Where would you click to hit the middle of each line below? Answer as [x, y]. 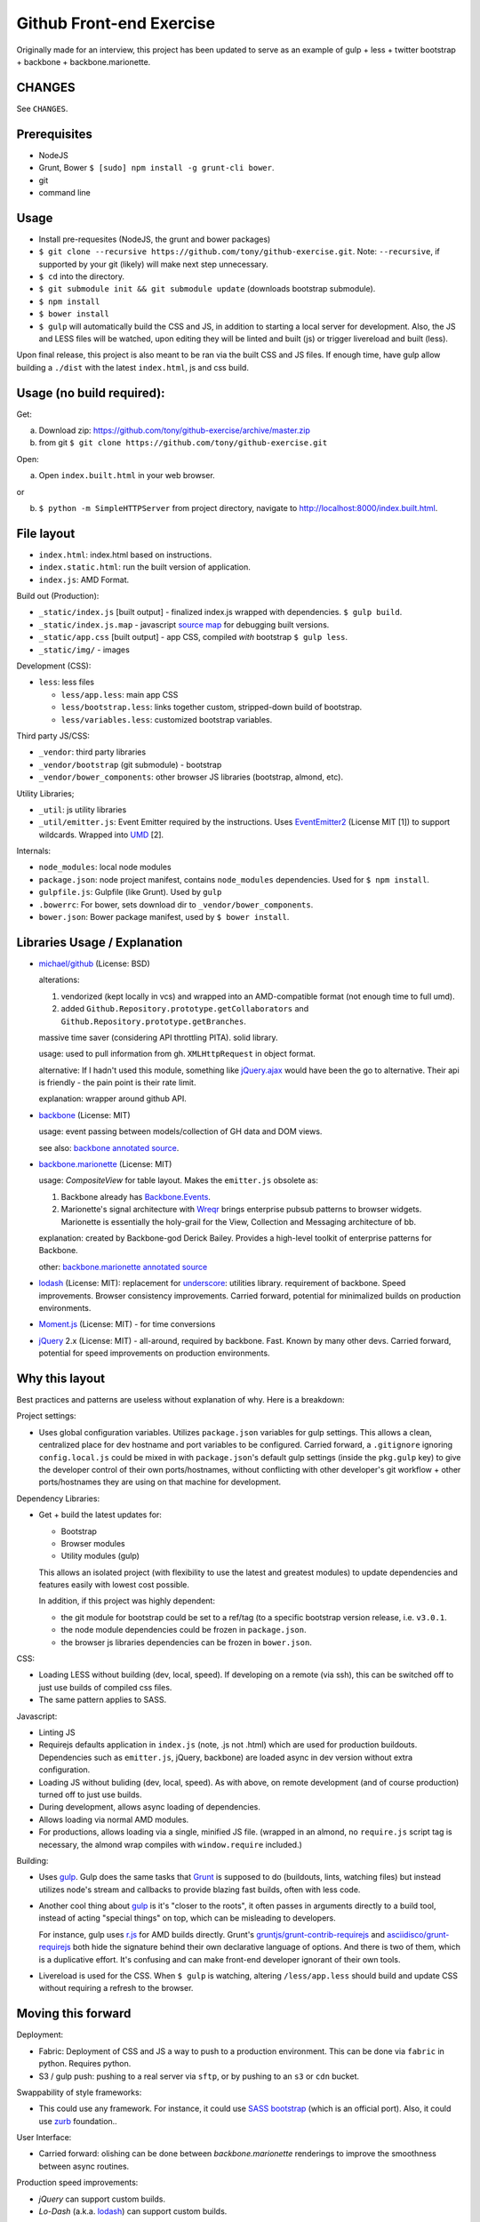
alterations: [59, 980]
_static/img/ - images [84, 650]
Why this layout [61, 1378]
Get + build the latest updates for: [100, 1515]
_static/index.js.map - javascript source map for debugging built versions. [184, 624]
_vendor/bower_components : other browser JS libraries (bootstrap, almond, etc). [191, 777]
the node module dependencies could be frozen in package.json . [184, 1630]
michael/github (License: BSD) [94, 963]
